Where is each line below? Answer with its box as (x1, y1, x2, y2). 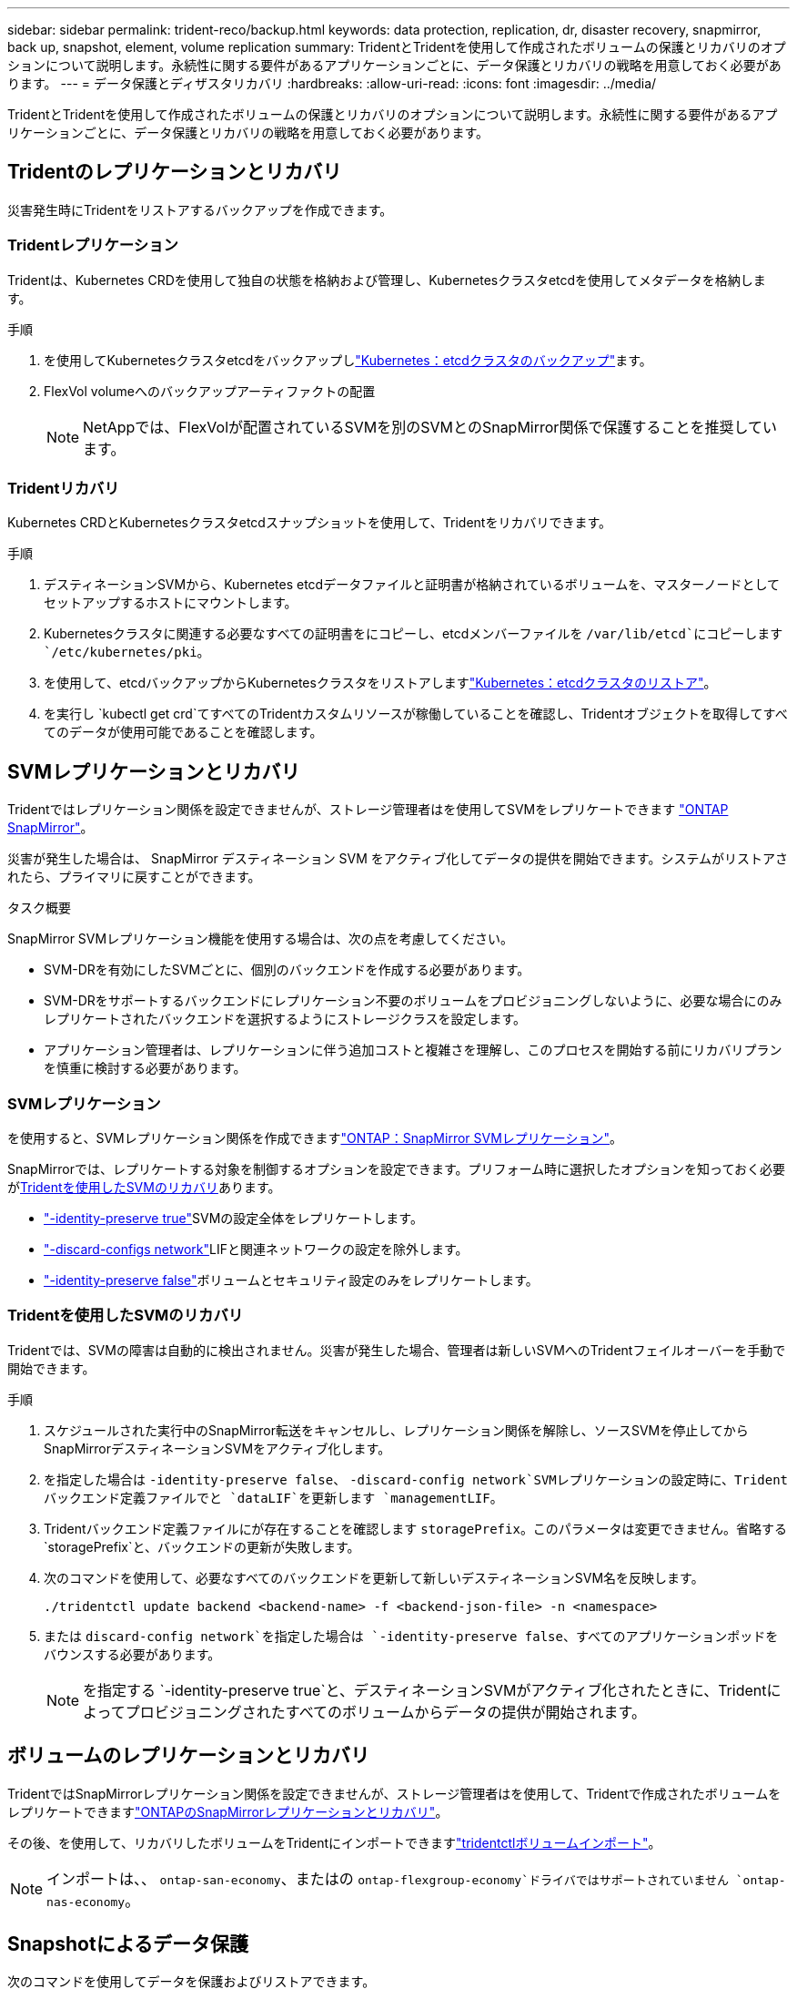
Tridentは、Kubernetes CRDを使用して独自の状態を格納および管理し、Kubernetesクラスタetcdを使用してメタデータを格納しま (7, 271, 766, 288)
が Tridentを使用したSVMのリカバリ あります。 (7, 1178, 281, 1195)
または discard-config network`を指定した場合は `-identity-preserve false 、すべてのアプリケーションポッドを (44, 1627, 779, 1644)
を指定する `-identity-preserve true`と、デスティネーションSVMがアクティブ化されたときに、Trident (83, 1680, 767, 1699)
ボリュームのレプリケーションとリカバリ (7, 1744, 369, 1768)
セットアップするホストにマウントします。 (44, 595, 298, 611)
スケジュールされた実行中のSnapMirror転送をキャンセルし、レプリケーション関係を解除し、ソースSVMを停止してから (44, 1422, 749, 1438)
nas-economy (46, 1894, 126, 1909)
